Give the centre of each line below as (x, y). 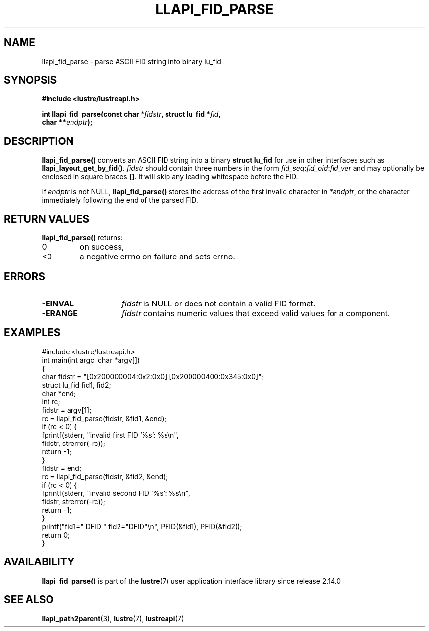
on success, (102, 247)
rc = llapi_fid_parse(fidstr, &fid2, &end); (105, 476)
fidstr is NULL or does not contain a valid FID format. (219, 303)
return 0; (56, 535)
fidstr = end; (62, 468)
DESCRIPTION (39, 141)
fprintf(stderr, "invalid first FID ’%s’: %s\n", (110, 435)
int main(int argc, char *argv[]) (91, 360)
